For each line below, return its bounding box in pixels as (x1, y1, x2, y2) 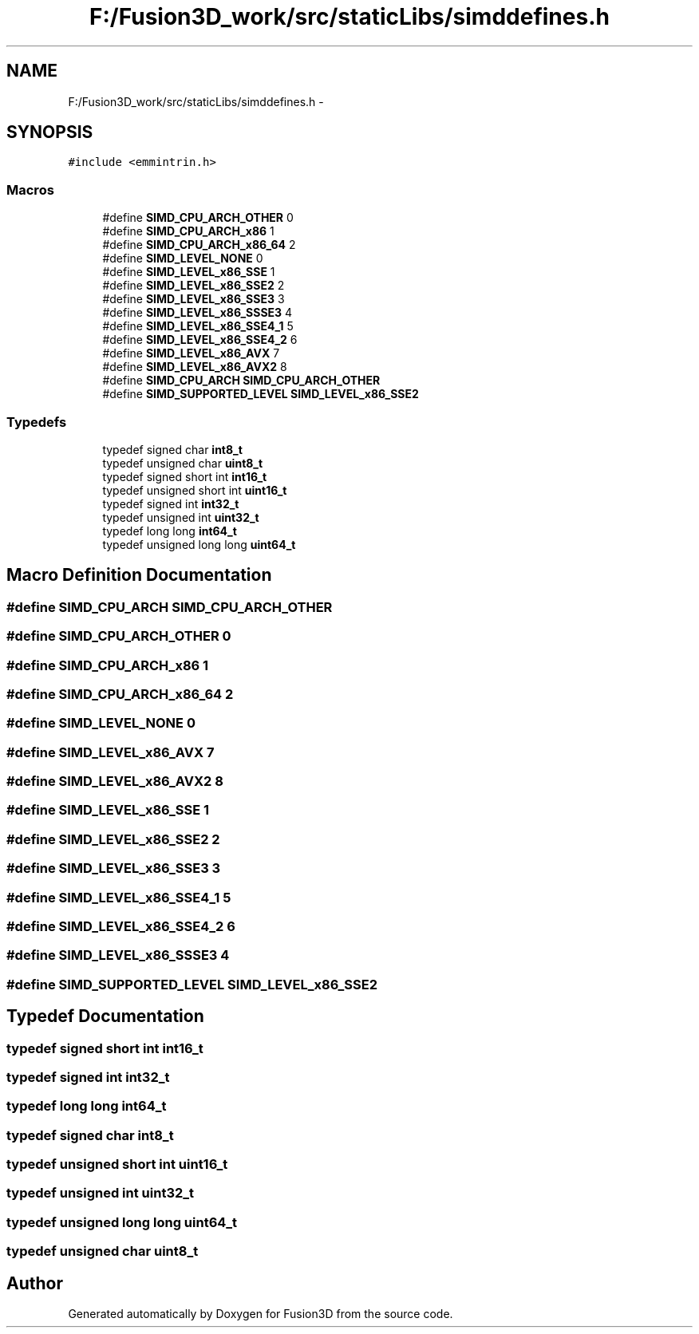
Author (6, 1273, 63, 1293)
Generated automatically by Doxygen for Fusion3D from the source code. (68, 1306, 453, 1320)
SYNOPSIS (6, 122, 93, 143)
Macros (6, 181, 54, 198)
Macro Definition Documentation (6, 565, 272, 586)
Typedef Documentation (6, 1006, 204, 1027)
